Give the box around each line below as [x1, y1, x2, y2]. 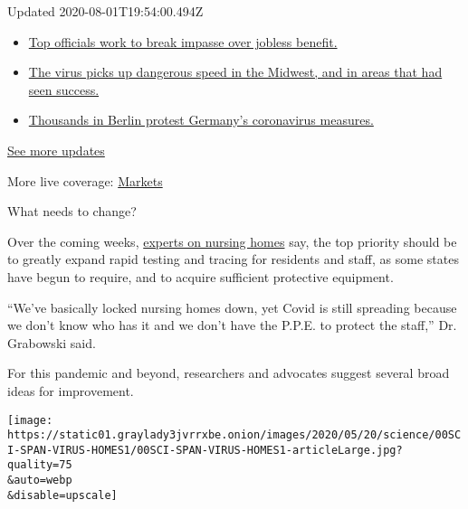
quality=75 [7, 458, 72, 472]
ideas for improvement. [7, 381, 134, 400]
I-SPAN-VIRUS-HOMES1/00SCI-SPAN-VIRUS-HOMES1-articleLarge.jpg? [7, 443, 403, 457]
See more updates [7, 140, 105, 159]
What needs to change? [7, 202, 137, 221]
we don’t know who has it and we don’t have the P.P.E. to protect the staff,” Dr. [7, 316, 457, 335]
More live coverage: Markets [7, 171, 163, 190]
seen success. [28, 80, 100, 99]
